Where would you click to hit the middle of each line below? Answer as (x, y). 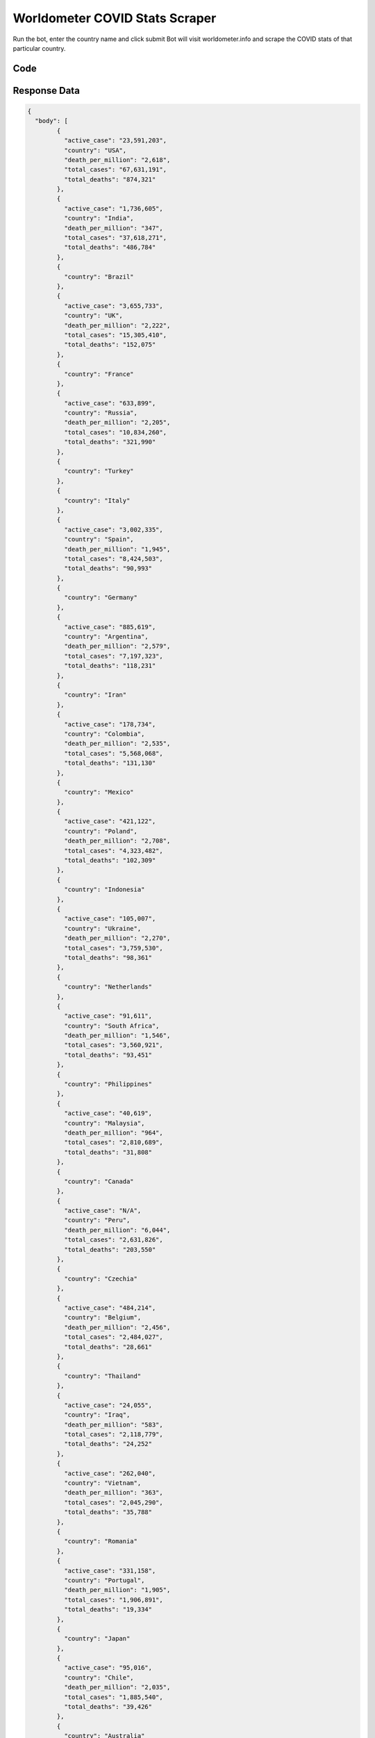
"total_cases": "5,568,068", (113, 753)
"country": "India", (99, 218)
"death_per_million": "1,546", (117, 1036)
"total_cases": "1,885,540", (113, 1697)
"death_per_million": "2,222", (117, 325)
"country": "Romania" (101, 1541)
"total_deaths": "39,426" (108, 1707)
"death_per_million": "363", (113, 1493)
